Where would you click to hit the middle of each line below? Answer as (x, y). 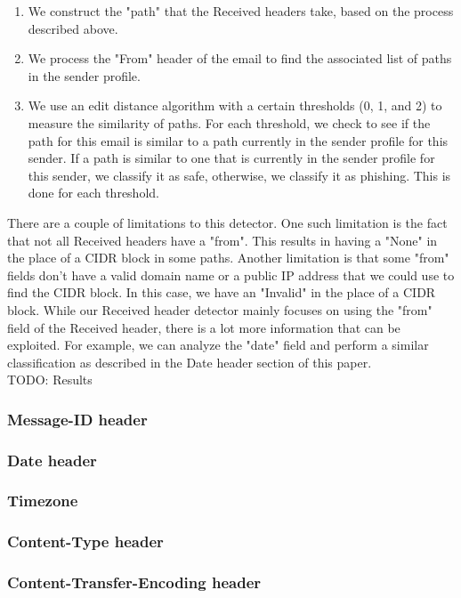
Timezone (43, 501)
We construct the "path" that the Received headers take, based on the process (241, 11)
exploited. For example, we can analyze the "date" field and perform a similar (218, 345)
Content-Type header (85, 541)
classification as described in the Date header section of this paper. (190, 362)
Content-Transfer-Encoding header (134, 582)
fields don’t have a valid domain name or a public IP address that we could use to (231, 275)
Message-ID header (77, 419)
